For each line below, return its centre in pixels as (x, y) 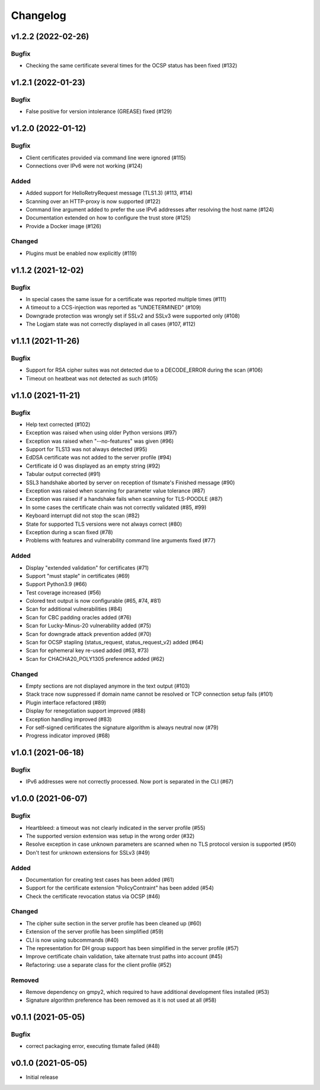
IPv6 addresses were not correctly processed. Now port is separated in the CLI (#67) (130, 782)
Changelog (39, 15)
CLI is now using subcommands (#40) (72, 940)
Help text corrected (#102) (58, 424)
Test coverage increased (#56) (63, 592)
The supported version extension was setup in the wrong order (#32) (110, 836)
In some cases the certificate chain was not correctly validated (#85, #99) (116, 507)
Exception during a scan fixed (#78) (69, 532)
